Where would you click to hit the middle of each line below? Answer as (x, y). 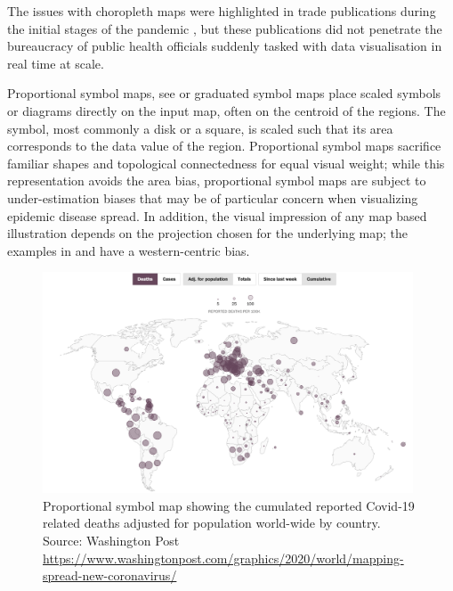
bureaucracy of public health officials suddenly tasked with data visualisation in (225, 46)
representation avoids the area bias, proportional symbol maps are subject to (217, 181)
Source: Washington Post (111, 541)
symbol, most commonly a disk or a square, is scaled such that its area (200, 128)
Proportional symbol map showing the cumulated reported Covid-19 (229, 505)
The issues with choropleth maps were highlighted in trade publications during (222, 11)
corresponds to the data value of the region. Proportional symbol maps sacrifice (224, 146)
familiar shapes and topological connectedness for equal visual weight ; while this (226, 163)
